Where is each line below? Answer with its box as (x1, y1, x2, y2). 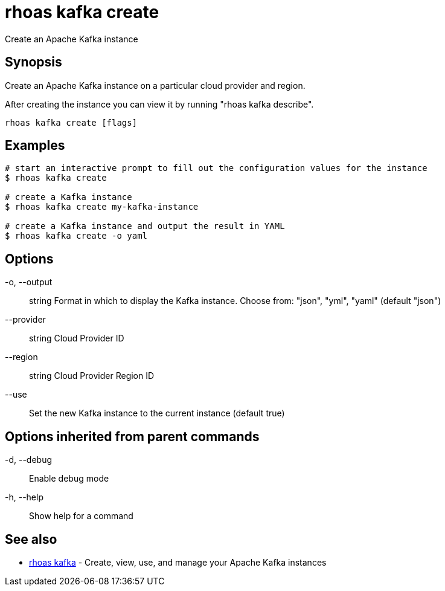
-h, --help (5, 492, 43, 503)
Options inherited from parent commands (5, 428, 260, 444)
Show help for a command (29, 511, 133, 522)
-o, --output (5, 277, 53, 288)
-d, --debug (5, 454, 53, 465)
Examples (5, 138, 65, 153)
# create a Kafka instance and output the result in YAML (5, 221, 285, 231)
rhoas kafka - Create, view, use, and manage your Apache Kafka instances (29, 557, 327, 567)
